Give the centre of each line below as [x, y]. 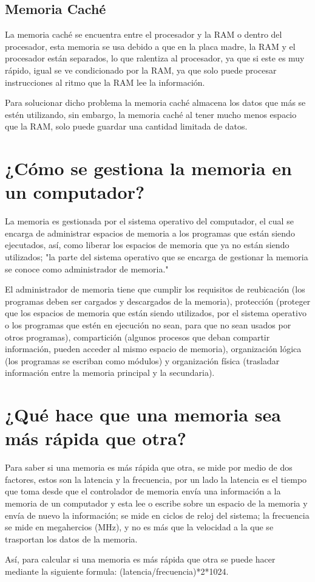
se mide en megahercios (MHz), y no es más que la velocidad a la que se [139, 527]
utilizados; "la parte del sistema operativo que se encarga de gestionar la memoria [157, 257]
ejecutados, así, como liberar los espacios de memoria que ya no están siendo [147, 245]
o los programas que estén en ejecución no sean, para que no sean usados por [148, 325]
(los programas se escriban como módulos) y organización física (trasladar [142, 360]
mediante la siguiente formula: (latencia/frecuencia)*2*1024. [117, 571]
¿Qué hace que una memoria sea [143, 414]
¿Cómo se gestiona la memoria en [148, 168]
